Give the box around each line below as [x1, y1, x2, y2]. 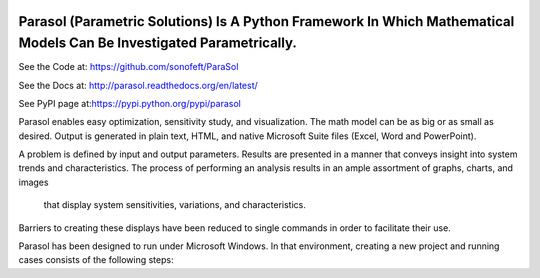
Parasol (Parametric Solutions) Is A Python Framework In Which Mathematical [18, 13, 515, 30]
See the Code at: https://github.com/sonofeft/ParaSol [18, 61, 239, 73]
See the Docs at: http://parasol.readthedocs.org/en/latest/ [18, 79, 259, 91]
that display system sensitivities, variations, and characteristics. [43, 199, 307, 211]
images [18, 176, 49, 188]
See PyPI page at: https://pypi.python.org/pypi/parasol [18, 97, 242, 109]
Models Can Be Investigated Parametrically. [18, 35, 297, 52]
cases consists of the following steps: [18, 254, 174, 266]
